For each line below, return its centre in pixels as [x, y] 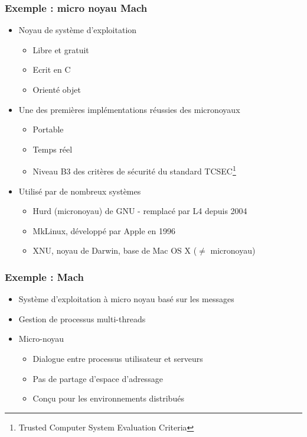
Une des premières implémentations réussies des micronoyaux [129, 109]
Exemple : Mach [44, 276]
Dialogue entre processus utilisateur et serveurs [118, 358]
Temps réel [53, 149]
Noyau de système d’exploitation [78, 30]
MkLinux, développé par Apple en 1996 [104, 230]
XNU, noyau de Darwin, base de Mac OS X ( [115, 250]
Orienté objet [57, 89]
